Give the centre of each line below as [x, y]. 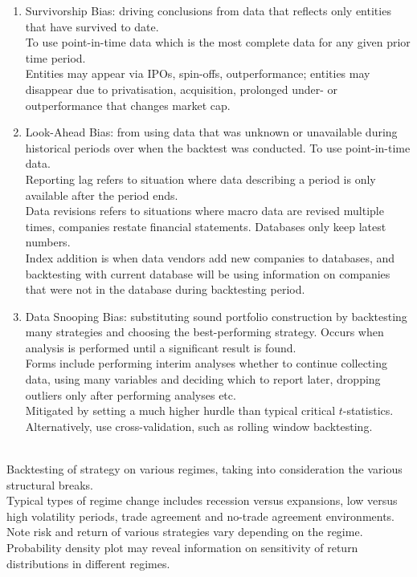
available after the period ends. [102, 195]
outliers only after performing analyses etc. [131, 394]
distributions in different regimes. [88, 563]
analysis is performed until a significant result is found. [161, 347]
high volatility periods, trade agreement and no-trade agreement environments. [201, 516]
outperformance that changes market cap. [128, 105]
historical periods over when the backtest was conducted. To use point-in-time [218, 147]
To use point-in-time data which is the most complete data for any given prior [218, 42]
